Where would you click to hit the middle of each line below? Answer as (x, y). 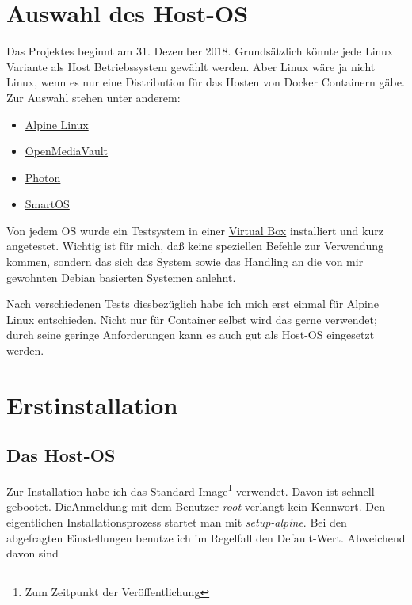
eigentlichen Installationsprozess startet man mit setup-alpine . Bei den (177, 522)
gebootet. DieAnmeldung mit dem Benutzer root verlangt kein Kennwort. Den (196, 506)
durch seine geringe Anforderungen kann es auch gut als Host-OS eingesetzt (191, 335)
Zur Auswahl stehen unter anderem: (93, 97)
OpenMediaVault (67, 151)
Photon (43, 177)
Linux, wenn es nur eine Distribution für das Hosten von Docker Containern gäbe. (206, 82)
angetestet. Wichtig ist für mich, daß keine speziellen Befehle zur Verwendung (195, 246)
